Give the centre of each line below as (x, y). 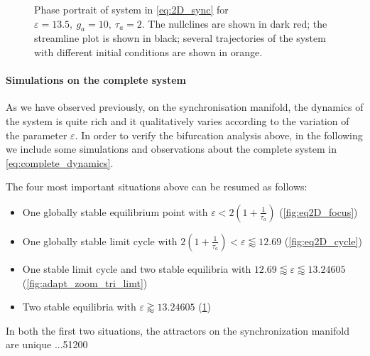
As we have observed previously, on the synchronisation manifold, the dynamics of (185, 107)
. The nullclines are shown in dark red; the (234, 23)
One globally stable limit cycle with (100, 241)
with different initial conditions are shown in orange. (148, 52)
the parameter (37, 135)
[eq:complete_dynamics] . (60, 162)
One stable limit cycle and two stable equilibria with (137, 268)
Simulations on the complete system (96, 80)
